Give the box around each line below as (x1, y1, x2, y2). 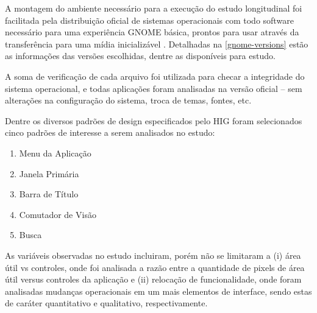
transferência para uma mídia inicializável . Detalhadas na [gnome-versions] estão (5, 37, 308, 50)
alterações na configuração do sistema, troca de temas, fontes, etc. (5, 94, 252, 107)
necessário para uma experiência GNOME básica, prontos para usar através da (5, 26, 299, 38)
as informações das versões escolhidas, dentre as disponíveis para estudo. (5, 49, 276, 62)
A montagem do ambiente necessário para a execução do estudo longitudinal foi (5, 2, 302, 14)
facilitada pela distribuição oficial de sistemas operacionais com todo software (5, 13, 294, 26)
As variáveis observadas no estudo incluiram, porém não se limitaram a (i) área (5, 248, 301, 261)
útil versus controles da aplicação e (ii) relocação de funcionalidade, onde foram (5, 273, 302, 286)
